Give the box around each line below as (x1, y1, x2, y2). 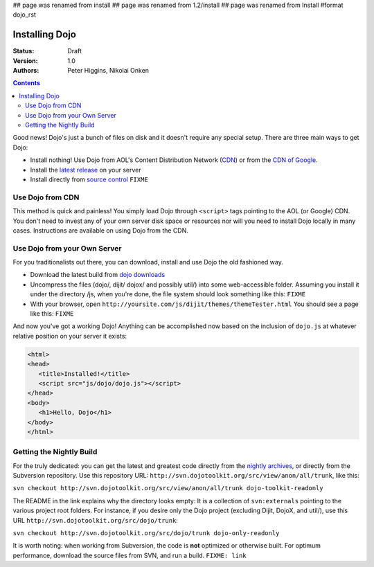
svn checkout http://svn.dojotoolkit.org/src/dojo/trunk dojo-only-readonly (12, 529, 280, 537)
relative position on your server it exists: (12, 332, 127, 340)
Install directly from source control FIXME (30, 175, 148, 183)
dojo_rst (12, 10, 36, 19)
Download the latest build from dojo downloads (30, 271, 166, 279)
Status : (12, 47, 35, 55)
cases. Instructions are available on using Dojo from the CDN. (12, 226, 188, 235)
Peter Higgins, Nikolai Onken (67, 66, 149, 75)
